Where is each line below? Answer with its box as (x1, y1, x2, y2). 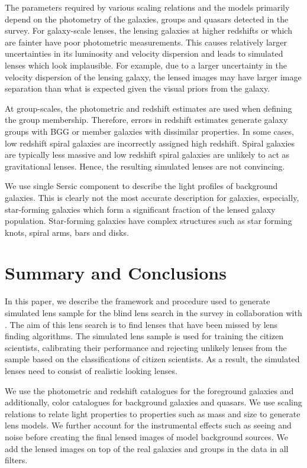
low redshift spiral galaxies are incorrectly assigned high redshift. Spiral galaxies (5, 136, 295, 149)
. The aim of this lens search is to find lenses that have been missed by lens (5, 318, 278, 330)
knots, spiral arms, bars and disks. (5, 226, 129, 238)
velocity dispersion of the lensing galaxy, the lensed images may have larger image (5, 70, 302, 83)
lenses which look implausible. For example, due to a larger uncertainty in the (5, 58, 287, 71)
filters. (5, 454, 28, 466)
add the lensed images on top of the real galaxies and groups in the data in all (5, 442, 289, 454)
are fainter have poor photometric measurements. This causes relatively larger (5, 35, 287, 48)
